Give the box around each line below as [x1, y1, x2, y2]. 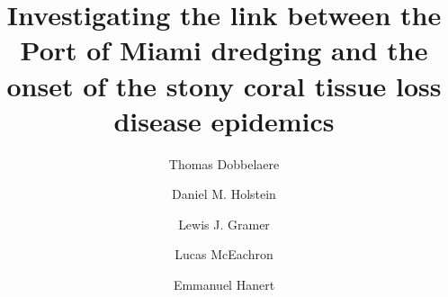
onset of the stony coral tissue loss [6, 67, 442, 103]
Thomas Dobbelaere [168, 154, 280, 173]
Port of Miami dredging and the [20, 31, 428, 68]
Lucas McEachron [175, 245, 273, 264]
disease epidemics [113, 102, 335, 139]
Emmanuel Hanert [173, 275, 275, 294]
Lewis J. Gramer [178, 214, 270, 233]
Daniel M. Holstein [172, 184, 276, 203]
